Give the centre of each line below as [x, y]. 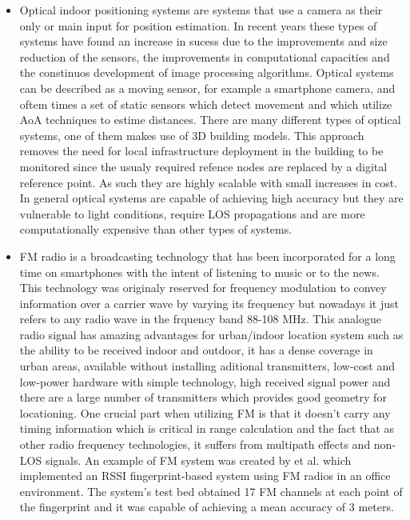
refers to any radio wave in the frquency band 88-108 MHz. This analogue [200, 319]
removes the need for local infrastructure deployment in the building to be [201, 151]
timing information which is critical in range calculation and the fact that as [207, 428]
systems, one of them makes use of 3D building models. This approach [192, 135]
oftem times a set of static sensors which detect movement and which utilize [206, 104]
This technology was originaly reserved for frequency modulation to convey [203, 288]
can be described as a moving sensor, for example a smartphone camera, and [207, 88]
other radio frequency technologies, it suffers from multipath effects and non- [208, 444]
